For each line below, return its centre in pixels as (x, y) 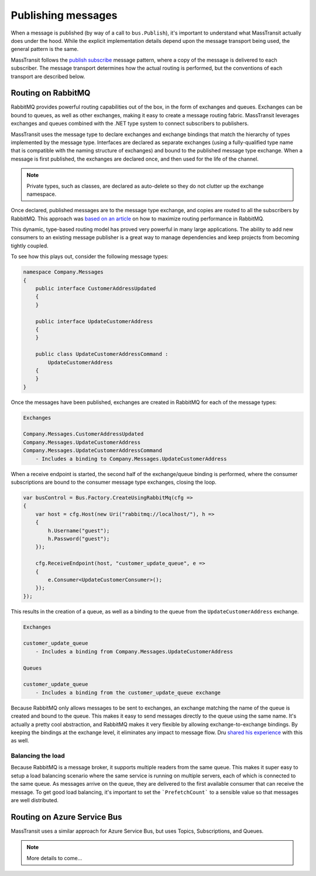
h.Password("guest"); (79, 539)
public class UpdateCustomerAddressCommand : (102, 354)
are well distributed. (35, 800)
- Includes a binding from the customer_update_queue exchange (128, 692)
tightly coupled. (30, 246)
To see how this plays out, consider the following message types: (90, 257)
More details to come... (54, 858)
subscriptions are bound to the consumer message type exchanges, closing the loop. (114, 482)
